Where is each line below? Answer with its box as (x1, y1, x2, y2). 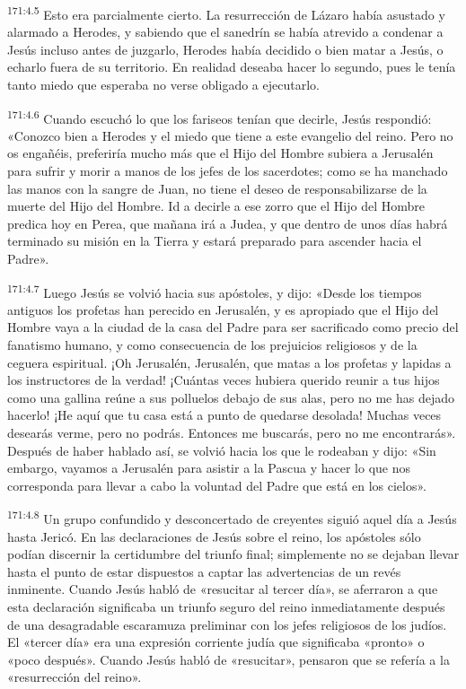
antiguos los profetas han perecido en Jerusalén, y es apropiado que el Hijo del (7, 300, 439, 318)
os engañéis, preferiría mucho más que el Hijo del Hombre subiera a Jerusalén (7, 144, 434, 162)
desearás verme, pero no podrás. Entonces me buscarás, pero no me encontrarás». (7, 423, 456, 442)
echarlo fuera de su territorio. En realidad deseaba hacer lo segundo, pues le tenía (7, 57, 456, 76)
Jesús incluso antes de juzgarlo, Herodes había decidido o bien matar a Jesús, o (7, 39, 444, 58)
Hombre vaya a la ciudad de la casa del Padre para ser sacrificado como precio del (7, 318, 459, 336)
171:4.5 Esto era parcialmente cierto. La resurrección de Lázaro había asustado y (7, 3, 445, 23)
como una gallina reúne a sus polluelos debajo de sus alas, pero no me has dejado (7, 388, 454, 406)
